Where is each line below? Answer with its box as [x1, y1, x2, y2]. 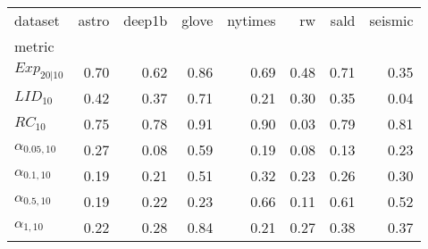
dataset [14, 10, 60, 30]
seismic [369, 10, 414, 30]
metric [14, 36, 55, 56]
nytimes [227, 10, 276, 30]
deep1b [123, 10, 168, 30]
